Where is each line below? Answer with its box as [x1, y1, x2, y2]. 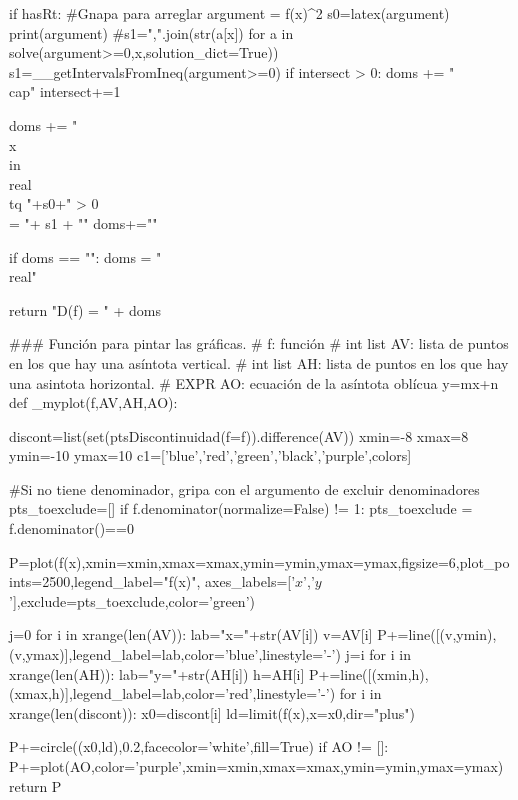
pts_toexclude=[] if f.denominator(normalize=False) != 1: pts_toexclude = [9, 498, 473, 519]
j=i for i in [345, 644, 411, 665]
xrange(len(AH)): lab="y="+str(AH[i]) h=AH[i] [9, 663, 305, 684]
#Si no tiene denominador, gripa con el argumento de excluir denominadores [9, 478, 480, 499]
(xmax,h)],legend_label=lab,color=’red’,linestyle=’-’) [9, 683, 336, 704]
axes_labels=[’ [205, 571, 296, 592]
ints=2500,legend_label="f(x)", [9, 571, 201, 592]
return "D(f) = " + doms [9, 299, 161, 320]
